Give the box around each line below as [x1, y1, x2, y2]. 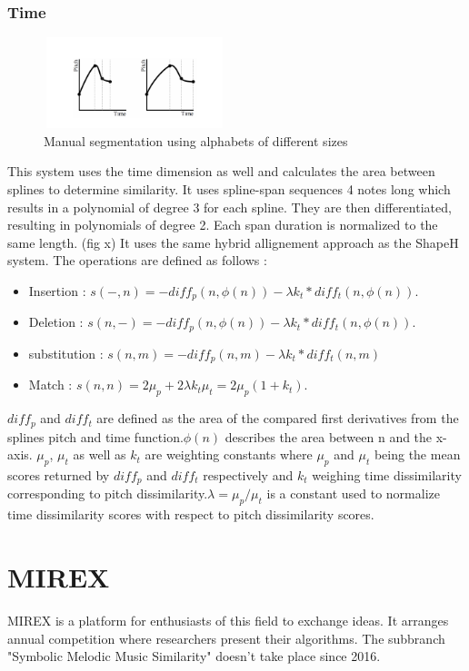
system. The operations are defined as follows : [7, 251, 267, 270]
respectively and [203, 465, 294, 484]
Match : [28, 375, 73, 394]
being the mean [374, 445, 461, 464]
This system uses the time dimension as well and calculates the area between [7, 162, 435, 181]
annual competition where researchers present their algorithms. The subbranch [7, 628, 445, 647]
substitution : [28, 343, 104, 362]
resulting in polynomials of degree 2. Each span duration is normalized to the [7, 215, 438, 234]
